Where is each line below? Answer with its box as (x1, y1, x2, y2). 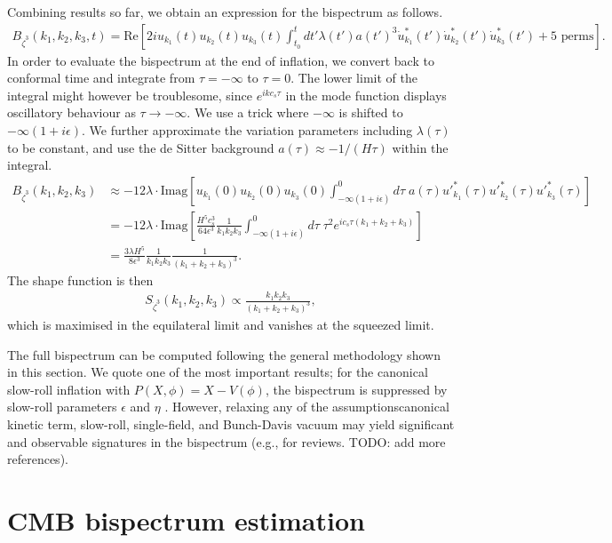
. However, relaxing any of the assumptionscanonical (164, 397, 449, 416)
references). (7, 450, 68, 468)
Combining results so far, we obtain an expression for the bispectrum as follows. (7, 3, 443, 20)
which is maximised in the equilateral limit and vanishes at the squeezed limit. (7, 315, 434, 334)
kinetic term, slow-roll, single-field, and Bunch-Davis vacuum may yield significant (7, 415, 455, 434)
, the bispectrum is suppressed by (265, 379, 448, 398)
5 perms (551, 29, 594, 43)
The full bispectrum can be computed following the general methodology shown (7, 345, 441, 363)
